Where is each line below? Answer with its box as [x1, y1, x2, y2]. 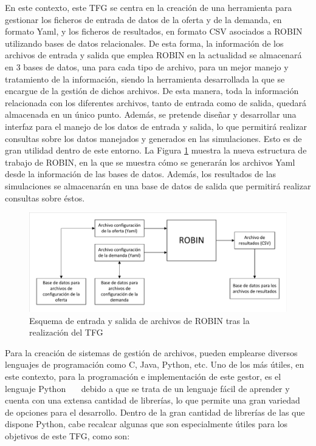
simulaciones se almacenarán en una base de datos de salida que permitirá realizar [5, 179, 311, 192]
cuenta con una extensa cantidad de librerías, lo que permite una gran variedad [5, 394, 300, 407]
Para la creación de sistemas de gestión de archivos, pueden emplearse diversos [5, 346, 298, 359]
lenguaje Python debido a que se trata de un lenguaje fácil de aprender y [5, 382, 290, 394]
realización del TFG [29, 326, 103, 339]
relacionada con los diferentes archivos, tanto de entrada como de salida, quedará [5, 96, 306, 109]
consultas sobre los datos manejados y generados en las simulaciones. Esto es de [5, 132, 302, 144]
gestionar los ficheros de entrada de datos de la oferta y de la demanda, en [5, 13, 282, 25]
